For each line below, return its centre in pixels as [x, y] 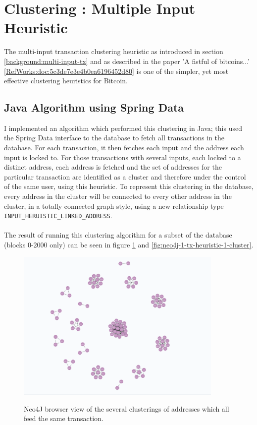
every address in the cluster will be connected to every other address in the [118, 196]
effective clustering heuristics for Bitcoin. [66, 81]
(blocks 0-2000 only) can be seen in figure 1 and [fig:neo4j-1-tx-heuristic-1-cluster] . [129, 245]
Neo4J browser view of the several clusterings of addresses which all [127, 408]
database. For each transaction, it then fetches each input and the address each [124, 148]
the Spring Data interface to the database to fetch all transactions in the [114, 138]
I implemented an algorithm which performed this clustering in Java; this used [123, 128]
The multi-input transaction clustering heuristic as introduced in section [114, 51]
